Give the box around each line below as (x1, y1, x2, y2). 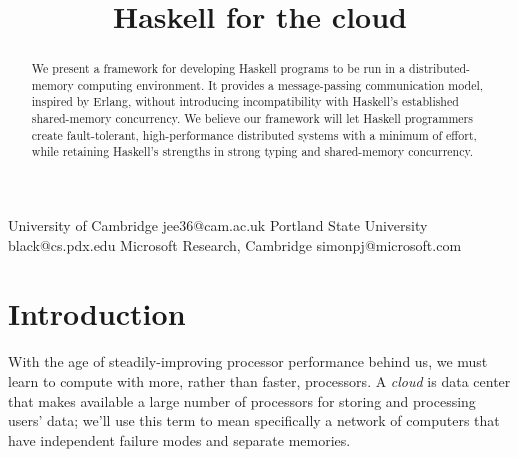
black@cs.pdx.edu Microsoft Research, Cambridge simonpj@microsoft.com (8, 234, 462, 255)
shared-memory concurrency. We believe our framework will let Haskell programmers (31, 110, 473, 127)
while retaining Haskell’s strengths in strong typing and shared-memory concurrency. (31, 143, 474, 160)
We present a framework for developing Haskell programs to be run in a (31, 60, 406, 77)
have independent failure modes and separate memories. (8, 429, 351, 450)
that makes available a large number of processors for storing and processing (8, 390, 476, 411)
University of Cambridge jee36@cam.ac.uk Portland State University (8, 215, 428, 236)
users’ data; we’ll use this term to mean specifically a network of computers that (8, 410, 500, 431)
